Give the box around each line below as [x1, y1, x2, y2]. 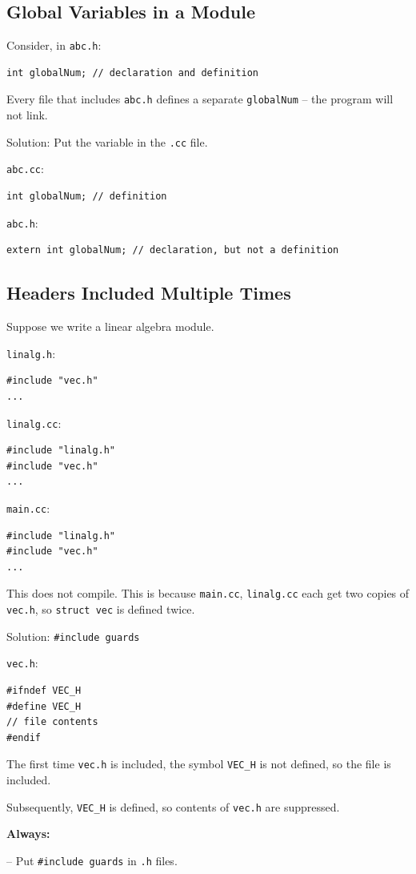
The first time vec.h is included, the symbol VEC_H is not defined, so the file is [6, 755, 391, 772]
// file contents [6, 716, 98, 728]
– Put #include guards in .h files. [6, 852, 178, 868]
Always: [6, 825, 50, 842]
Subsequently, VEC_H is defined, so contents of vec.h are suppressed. [6, 798, 340, 815]
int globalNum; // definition [6, 191, 167, 203]
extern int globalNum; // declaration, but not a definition [6, 244, 339, 256]
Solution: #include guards [6, 627, 140, 644]
